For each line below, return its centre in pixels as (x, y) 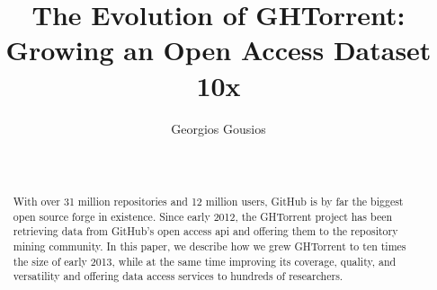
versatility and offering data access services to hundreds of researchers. (178, 276)
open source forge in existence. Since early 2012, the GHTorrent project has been (203, 216)
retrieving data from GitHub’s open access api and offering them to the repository (205, 231)
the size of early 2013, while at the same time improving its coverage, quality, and (205, 261)
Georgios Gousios (218, 128)
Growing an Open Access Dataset (218, 50)
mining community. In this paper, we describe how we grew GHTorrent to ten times (210, 246)
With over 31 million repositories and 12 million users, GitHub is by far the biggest (208, 202)
